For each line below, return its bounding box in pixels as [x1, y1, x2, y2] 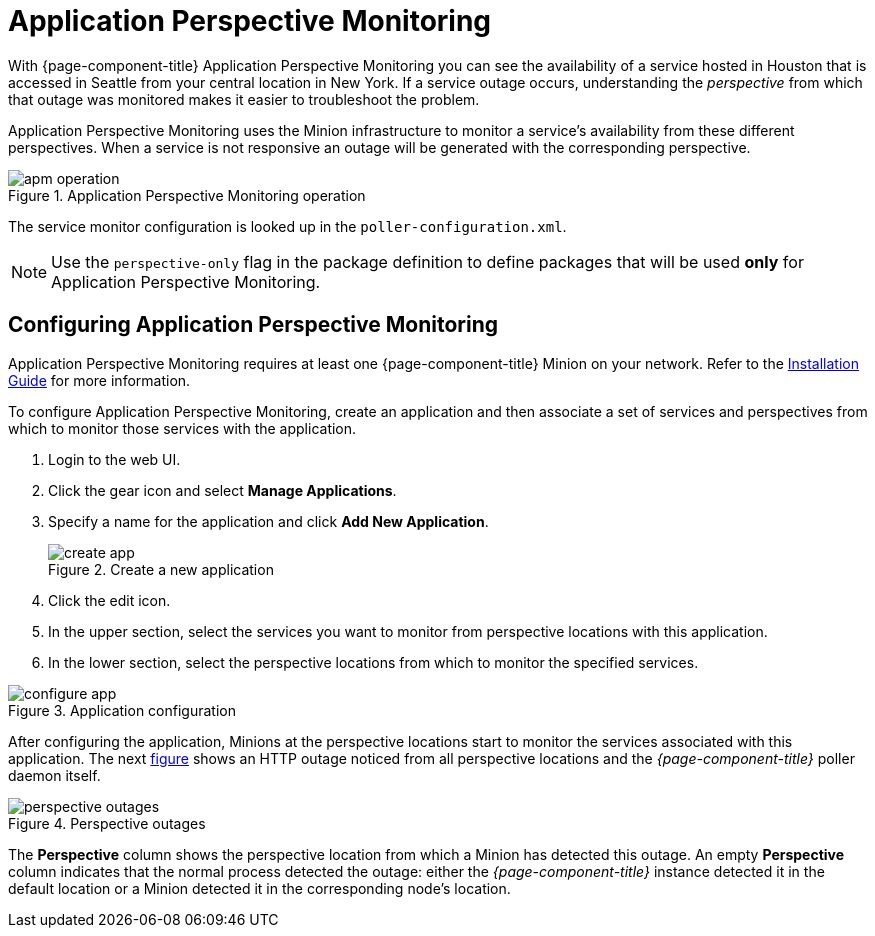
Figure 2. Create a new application [48, 560, 274, 578]
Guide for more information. [8, 371, 191, 389]
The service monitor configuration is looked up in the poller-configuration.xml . [8, 217, 567, 235]
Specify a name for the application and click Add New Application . [48, 512, 489, 530]
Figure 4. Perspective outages [8, 814, 206, 832]
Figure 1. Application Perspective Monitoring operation [8, 186, 366, 204]
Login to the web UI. [48, 450, 181, 468]
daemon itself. [8, 766, 101, 784]
